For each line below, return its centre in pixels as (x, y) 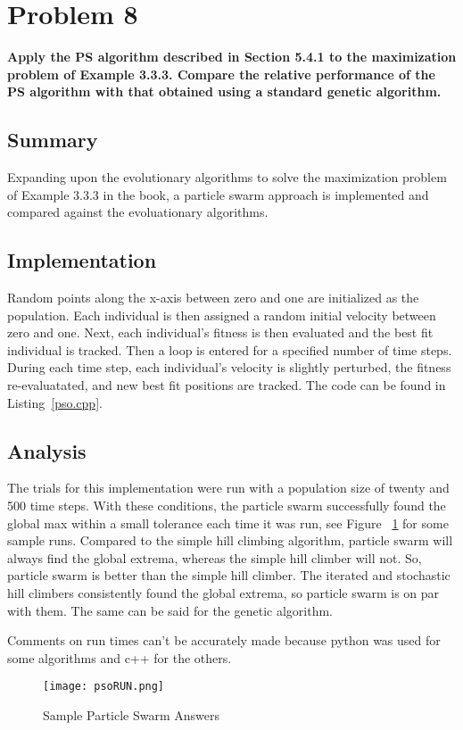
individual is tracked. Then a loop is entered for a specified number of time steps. (230, 349)
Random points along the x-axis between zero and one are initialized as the (213, 298)
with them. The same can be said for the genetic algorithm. (170, 610)
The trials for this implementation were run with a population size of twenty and (228, 488)
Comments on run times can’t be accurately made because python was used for (224, 640)
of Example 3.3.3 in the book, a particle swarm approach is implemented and (218, 194)
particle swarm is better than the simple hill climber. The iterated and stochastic (229, 575)
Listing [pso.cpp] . (55, 402)
